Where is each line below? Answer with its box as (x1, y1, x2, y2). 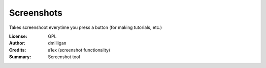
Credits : (9, 47, 27, 53)
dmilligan (48, 40, 66, 46)
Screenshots (9, 7, 63, 18)
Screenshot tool (48, 54, 80, 60)
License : (9, 33, 27, 39)
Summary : (9, 54, 32, 60)
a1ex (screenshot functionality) (48, 47, 110, 53)
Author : (9, 40, 26, 46)
